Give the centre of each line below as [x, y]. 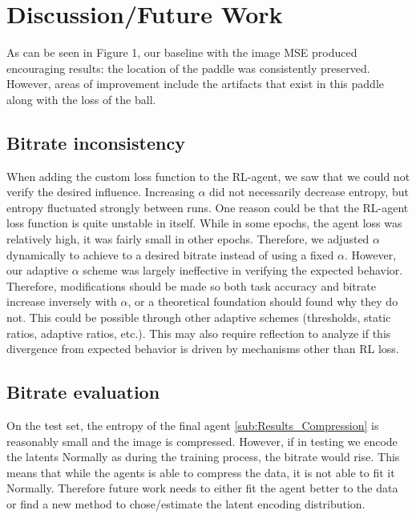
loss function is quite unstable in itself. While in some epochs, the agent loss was [204, 223]
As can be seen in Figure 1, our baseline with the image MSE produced [182, 52]
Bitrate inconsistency [96, 142]
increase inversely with [62, 301]
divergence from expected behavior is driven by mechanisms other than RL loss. [203, 349]
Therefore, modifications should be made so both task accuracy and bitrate [191, 285]
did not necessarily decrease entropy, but [309, 192]
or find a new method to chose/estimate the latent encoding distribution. [186, 504]
